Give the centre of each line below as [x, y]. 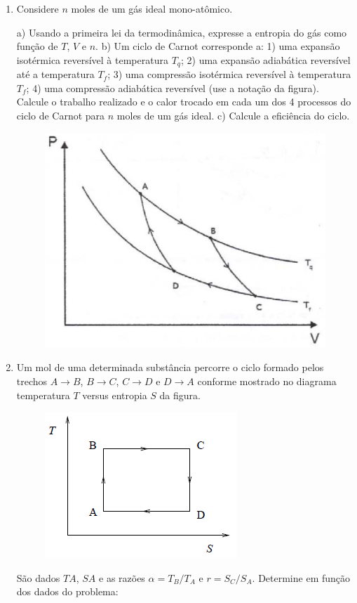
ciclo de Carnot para [61, 116]
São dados [38, 577]
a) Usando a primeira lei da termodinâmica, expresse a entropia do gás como [182, 32]
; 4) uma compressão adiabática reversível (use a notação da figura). [173, 87]
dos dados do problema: [67, 591]
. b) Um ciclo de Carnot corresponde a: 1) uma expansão [218, 46]
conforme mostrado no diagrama [267, 381]
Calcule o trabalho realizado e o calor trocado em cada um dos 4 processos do [184, 102]
